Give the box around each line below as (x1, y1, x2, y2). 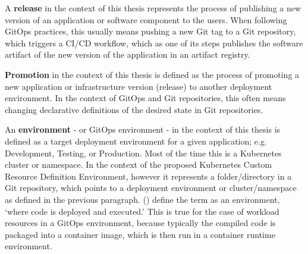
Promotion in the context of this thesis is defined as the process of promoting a (5, 68, 300, 80)
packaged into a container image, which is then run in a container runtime (5, 228, 275, 240)
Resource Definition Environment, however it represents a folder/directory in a (5, 170, 292, 182)
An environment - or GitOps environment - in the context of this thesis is (5, 123, 281, 136)
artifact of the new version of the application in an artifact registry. (5, 48, 250, 61)
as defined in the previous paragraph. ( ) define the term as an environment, (5, 193, 280, 205)
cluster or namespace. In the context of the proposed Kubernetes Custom (5, 158, 272, 171)
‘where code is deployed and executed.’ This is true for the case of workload (5, 205, 279, 217)
